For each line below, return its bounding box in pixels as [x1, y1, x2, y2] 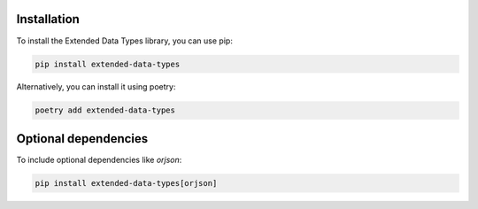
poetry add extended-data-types [35, 105, 176, 115]
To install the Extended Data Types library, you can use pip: [16, 35, 234, 46]
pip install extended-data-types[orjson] [35, 178, 218, 188]
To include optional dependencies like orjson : [16, 154, 182, 165]
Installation [16, 12, 80, 27]
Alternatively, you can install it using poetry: [16, 81, 176, 92]
